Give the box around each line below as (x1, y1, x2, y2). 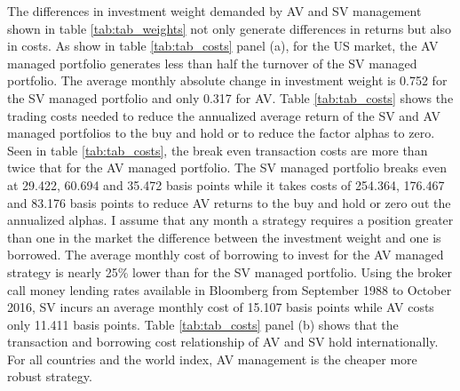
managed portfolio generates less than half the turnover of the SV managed (7, 53, 417, 72)
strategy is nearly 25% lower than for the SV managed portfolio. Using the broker (7, 262, 453, 281)
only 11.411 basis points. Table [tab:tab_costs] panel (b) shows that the (7, 315, 399, 333)
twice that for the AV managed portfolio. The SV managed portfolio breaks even (7, 158, 447, 177)
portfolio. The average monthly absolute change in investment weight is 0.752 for (7, 71, 448, 90)
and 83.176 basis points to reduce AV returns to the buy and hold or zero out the (7, 193, 451, 211)
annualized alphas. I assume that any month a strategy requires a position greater (7, 211, 454, 229)
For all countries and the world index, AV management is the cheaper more (7, 349, 417, 368)
